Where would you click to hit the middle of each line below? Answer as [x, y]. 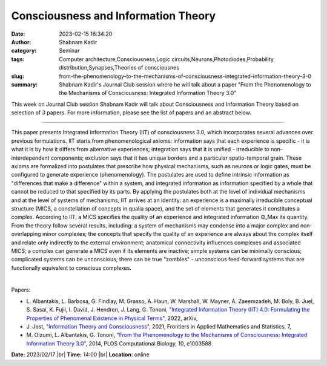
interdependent [30, 158]
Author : [21, 42]
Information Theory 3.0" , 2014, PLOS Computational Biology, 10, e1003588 [119, 343]
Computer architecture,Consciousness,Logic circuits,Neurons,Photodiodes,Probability [166, 59]
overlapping [26, 234]
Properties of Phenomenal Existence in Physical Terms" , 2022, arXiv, [112, 318]
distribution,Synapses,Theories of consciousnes [119, 68]
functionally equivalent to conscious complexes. [71, 268]
